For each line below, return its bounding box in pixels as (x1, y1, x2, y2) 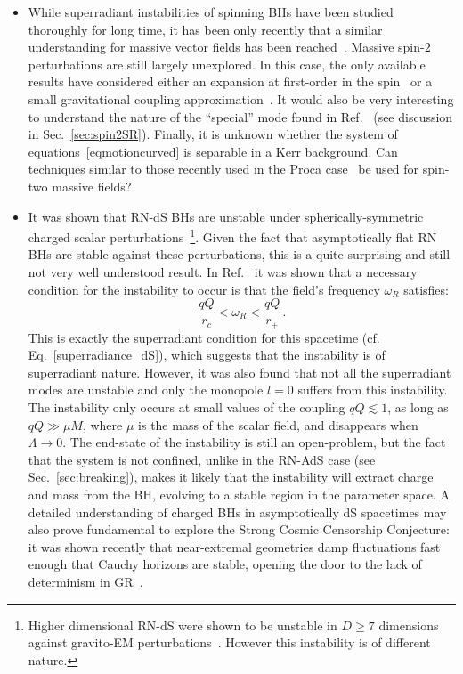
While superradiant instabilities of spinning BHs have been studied (28, 3, 394, 20)
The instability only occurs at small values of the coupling (28, 398, 345, 417)
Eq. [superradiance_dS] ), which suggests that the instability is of (28, 345, 386, 364)
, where (82, 415, 123, 434)
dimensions (378, 615, 439, 634)
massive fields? (52, 176, 132, 195)
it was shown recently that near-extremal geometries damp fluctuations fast (28, 537, 441, 556)
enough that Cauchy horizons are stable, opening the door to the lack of (28, 555, 422, 573)
